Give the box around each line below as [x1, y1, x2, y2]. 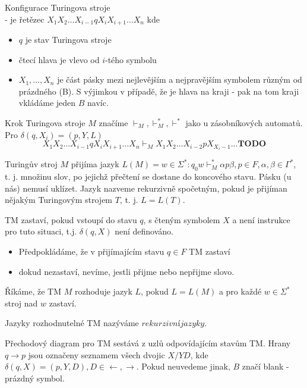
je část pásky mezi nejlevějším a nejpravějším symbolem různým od [57, 73, 302, 86]
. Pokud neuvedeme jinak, [136, 360, 230, 373]
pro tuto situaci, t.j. [5, 225, 77, 237]
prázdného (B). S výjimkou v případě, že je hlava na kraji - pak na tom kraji [18, 85, 299, 97]
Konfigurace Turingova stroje [5, 1, 110, 13]
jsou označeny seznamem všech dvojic [28, 348, 165, 361]
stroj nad [5, 296, 38, 309]
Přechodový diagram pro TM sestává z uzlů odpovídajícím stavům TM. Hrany [5, 337, 291, 349]
